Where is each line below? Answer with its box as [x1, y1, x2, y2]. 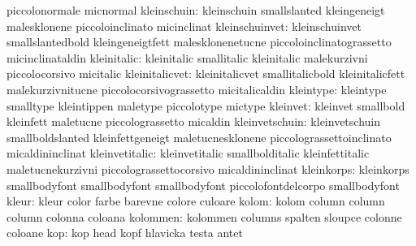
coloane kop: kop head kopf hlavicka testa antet [6, 224, 243, 241]
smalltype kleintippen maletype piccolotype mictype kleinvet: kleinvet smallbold [6, 97, 405, 114]
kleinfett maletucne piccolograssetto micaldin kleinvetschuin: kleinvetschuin [6, 113, 381, 130]
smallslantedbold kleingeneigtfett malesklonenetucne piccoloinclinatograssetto [6, 33, 392, 50]
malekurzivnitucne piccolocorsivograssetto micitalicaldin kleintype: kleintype [6, 80, 387, 97]
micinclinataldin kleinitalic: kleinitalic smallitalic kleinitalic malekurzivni [6, 49, 368, 66]
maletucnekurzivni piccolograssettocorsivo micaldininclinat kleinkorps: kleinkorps [6, 160, 409, 177]
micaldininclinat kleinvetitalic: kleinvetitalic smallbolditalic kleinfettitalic [6, 145, 370, 162]
